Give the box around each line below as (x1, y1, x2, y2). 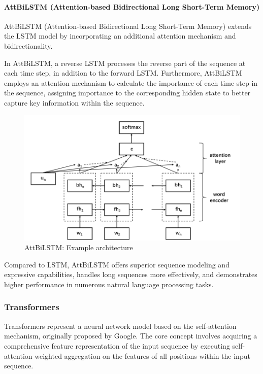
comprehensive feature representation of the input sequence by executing (4, 340, 230, 351)
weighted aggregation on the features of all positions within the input (35, 350, 250, 361)
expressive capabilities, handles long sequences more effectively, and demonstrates (4, 269, 257, 280)
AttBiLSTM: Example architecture (24, 242, 133, 253)
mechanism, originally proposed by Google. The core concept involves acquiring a (4, 330, 257, 341)
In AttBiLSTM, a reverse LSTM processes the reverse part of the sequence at (4, 57, 246, 68)
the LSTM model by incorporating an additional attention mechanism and (4, 30, 236, 41)
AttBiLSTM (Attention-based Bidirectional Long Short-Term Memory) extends (4, 20, 252, 31)
